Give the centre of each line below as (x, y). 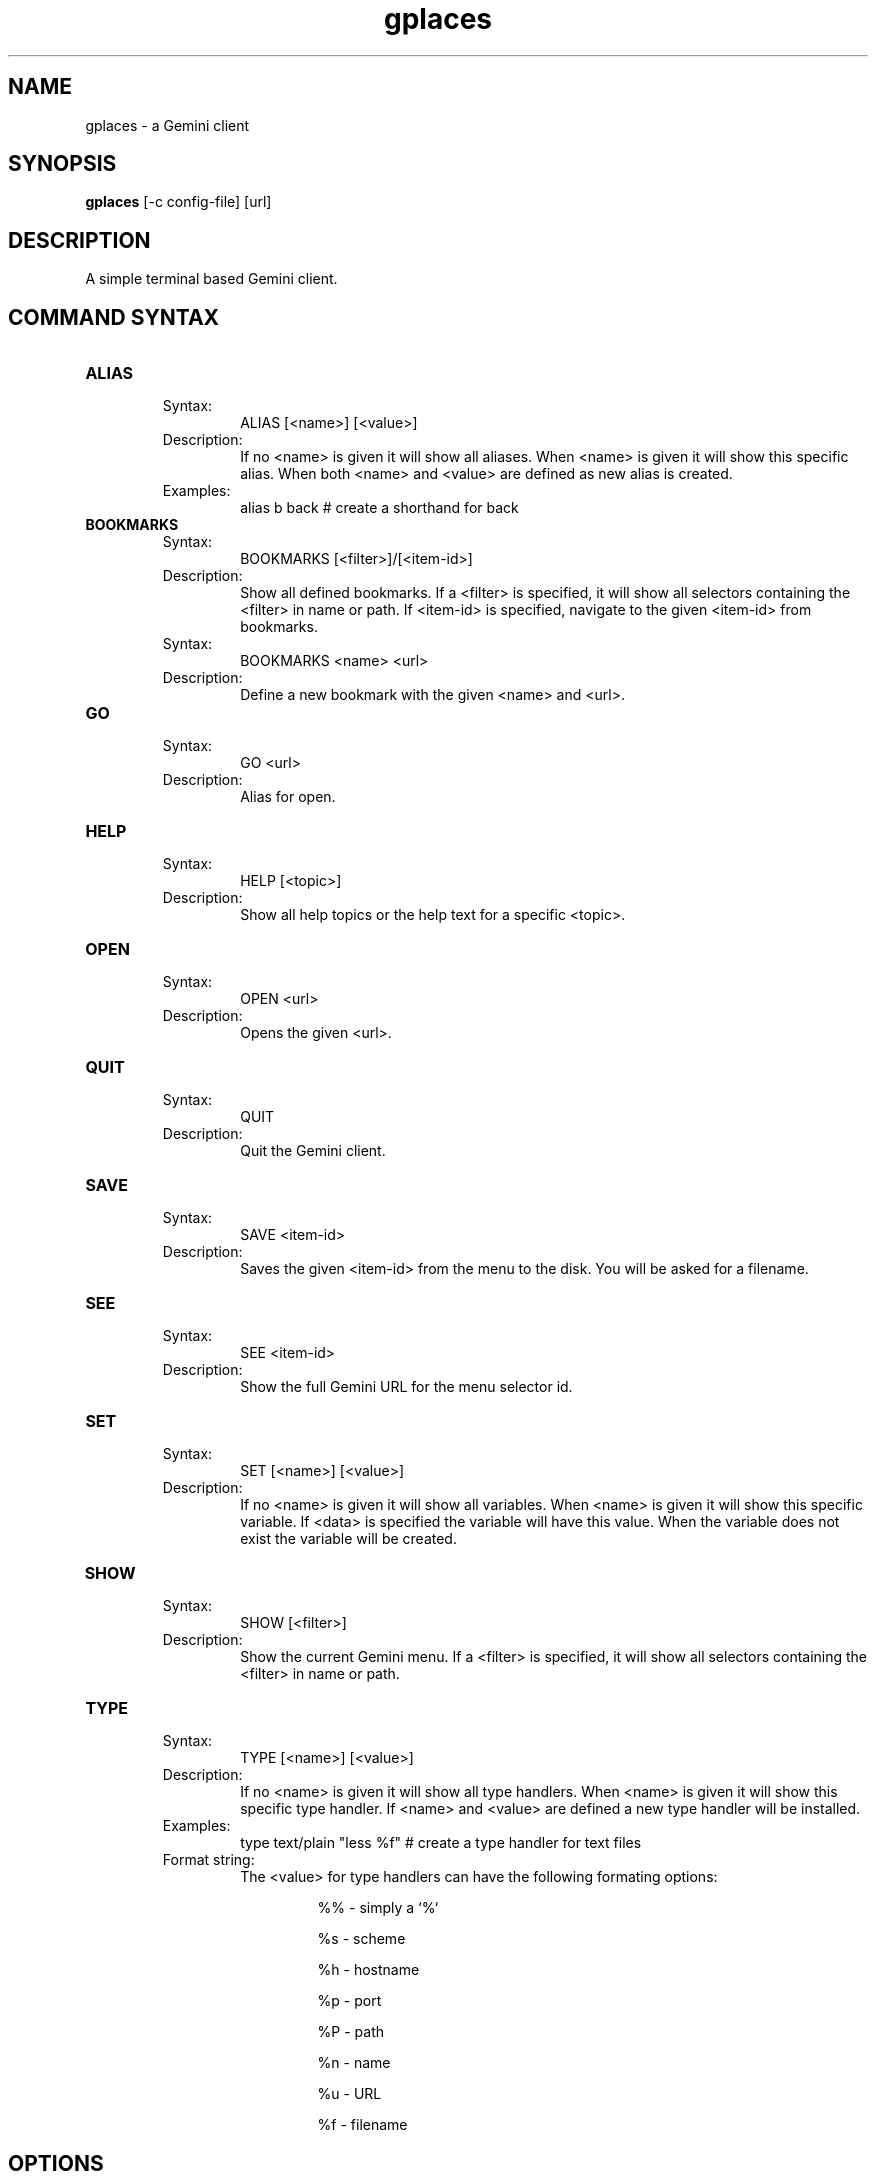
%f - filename (362, 2125)
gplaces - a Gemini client (167, 125)
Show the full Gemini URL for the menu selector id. (406, 1387)
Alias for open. (288, 797)
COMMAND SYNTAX (114, 317)
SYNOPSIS (62, 164)
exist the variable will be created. (348, 1539)
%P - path (351, 2032)
